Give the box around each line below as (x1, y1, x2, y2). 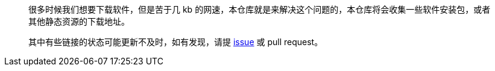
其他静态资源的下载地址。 (28, 16, 130, 26)
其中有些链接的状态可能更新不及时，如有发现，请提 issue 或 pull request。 (28, 37, 323, 47)
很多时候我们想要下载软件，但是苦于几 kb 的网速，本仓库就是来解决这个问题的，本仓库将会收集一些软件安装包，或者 (28, 4, 491, 14)
